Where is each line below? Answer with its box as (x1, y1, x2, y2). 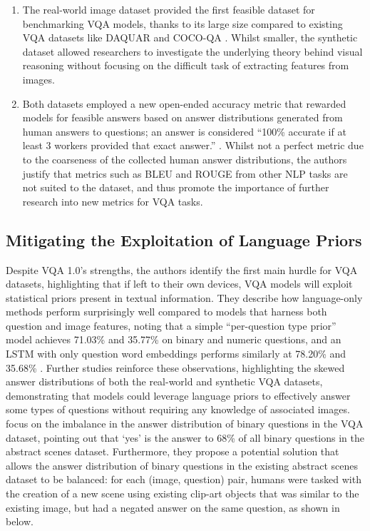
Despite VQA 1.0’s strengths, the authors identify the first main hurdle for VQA (6, 262, 358, 277)
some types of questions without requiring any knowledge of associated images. (6, 402, 350, 417)
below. (6, 514, 34, 529)
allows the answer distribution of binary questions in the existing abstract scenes (6, 457, 358, 472)
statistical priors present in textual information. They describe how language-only (6, 290, 363, 305)
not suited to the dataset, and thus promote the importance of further (22, 180, 329, 195)
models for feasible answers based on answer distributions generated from (22, 110, 343, 125)
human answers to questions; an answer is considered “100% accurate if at (22, 123, 346, 138)
